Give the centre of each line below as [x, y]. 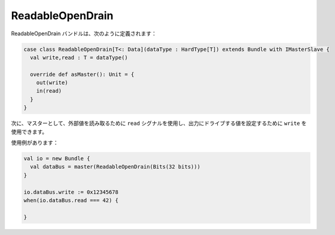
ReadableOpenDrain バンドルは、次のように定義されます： [84, 33]
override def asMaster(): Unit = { [82, 74]
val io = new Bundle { [57, 159]
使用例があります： [35, 143]
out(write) [52, 83]
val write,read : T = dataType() [79, 57]
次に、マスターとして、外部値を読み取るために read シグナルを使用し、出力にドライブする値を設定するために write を [159, 123]
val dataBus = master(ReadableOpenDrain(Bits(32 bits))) [115, 167]
